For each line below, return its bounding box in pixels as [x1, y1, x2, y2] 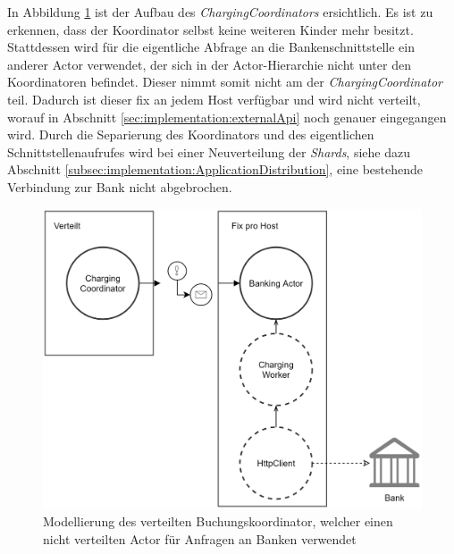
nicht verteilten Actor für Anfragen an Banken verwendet [43, 529, 357, 548]
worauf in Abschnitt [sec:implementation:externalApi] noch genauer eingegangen [7, 107, 447, 126]
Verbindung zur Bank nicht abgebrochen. [7, 177, 232, 196]
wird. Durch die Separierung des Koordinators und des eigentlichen [7, 125, 374, 144]
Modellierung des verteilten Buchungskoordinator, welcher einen [43, 511, 393, 530]
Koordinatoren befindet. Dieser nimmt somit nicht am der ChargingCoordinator [7, 72, 443, 91]
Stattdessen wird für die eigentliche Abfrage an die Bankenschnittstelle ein [7, 38, 416, 56]
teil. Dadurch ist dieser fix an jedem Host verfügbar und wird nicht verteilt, [7, 89, 421, 108]
